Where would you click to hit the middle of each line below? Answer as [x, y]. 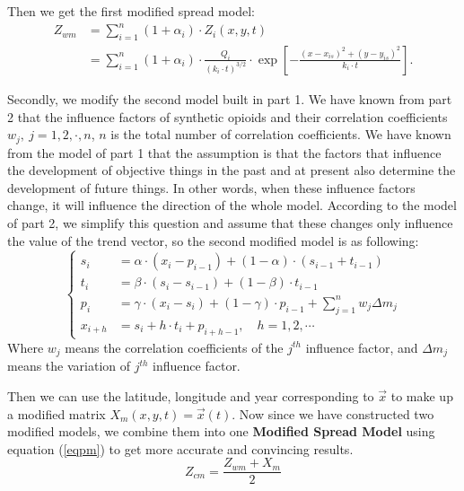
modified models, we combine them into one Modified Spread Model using [221, 431]
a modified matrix [57, 413]
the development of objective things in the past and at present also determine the [232, 170]
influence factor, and [362, 347]
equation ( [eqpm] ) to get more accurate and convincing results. [180, 448]
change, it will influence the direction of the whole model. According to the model [232, 205]
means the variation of [69, 366]
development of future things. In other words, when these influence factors [211, 187]
